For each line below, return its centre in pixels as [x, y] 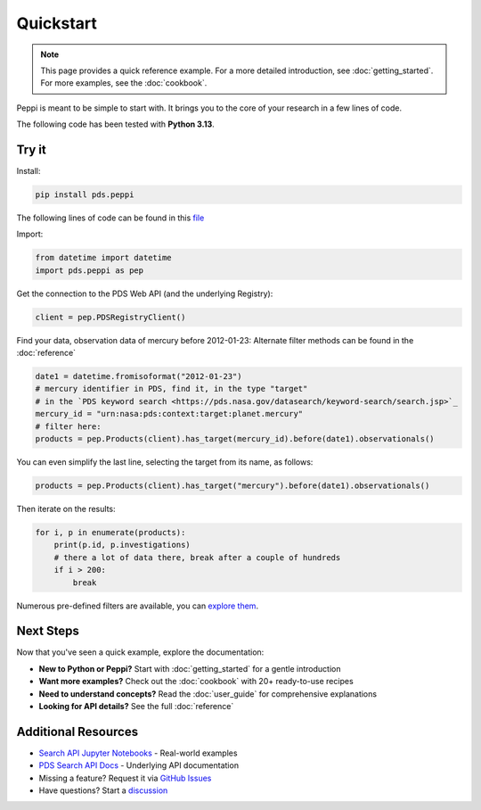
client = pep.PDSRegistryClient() [110, 317]
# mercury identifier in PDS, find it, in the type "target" [171, 389]
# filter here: [68, 426]
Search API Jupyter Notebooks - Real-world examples [138, 753]
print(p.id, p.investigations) [122, 545]
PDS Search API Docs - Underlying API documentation [139, 765]
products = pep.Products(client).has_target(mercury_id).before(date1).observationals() [235, 439]
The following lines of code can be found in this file [110, 218]
